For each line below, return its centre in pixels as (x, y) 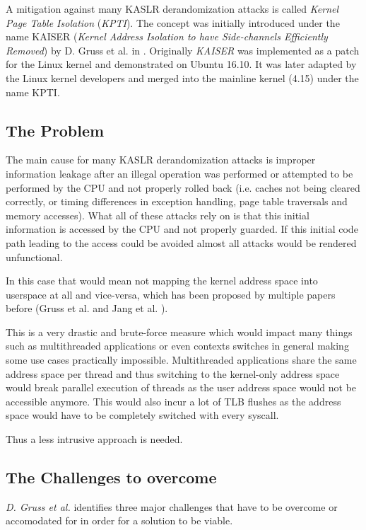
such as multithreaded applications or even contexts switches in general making (177, 346)
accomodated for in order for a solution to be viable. (119, 520)
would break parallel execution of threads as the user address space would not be (181, 387)
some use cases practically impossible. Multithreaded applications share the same (181, 360)
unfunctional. (34, 257)
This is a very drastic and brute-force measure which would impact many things (179, 332)
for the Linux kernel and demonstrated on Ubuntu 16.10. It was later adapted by (181, 64)
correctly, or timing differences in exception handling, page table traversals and (177, 201)
